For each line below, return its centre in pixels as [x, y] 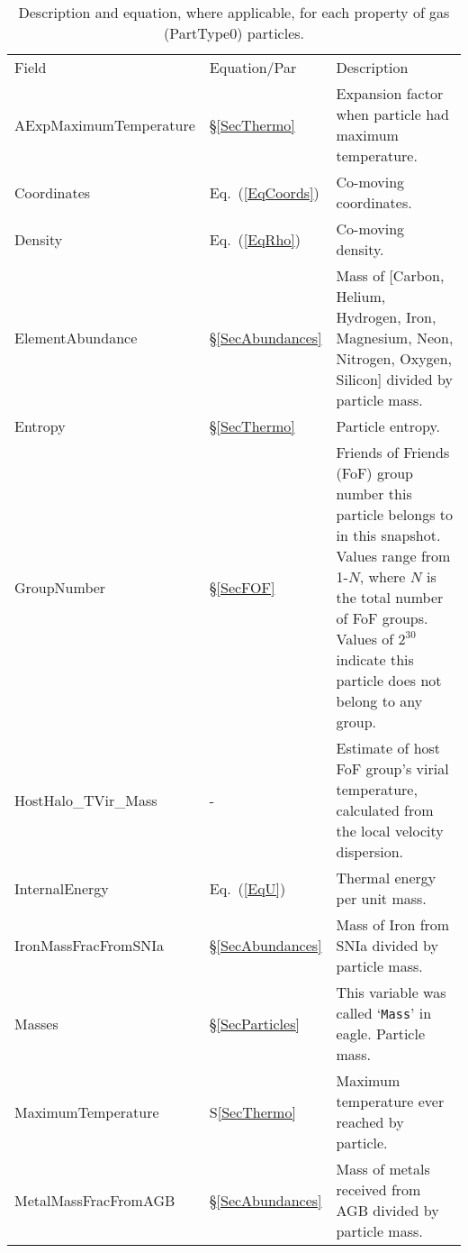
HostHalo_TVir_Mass [86, 800]
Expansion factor [390, 93]
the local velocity [390, 831]
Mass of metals [383, 1169]
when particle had [392, 114]
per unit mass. [381, 898]
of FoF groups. [382, 618]
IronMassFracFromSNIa [90, 945]
